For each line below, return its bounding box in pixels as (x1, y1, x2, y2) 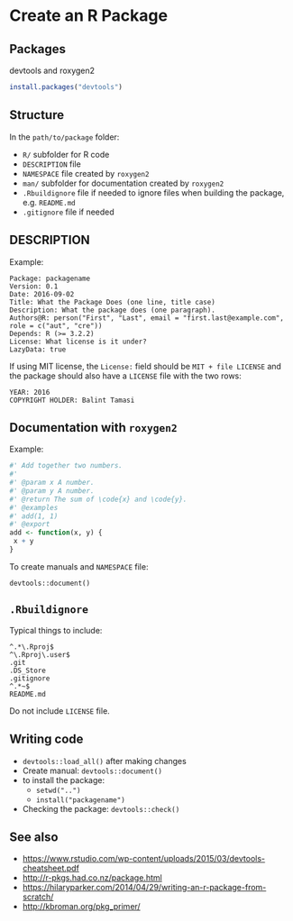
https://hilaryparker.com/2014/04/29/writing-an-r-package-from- (22, 882, 267, 893)
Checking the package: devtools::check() (22, 803, 180, 814)
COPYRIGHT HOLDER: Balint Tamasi (9, 396, 135, 405)
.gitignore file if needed (22, 206, 114, 217)
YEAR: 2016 (9, 388, 50, 397)
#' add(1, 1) (9, 511, 59, 521)
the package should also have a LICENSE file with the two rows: (9, 370, 242, 381)
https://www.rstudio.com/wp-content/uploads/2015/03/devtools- (22, 853, 266, 864)
